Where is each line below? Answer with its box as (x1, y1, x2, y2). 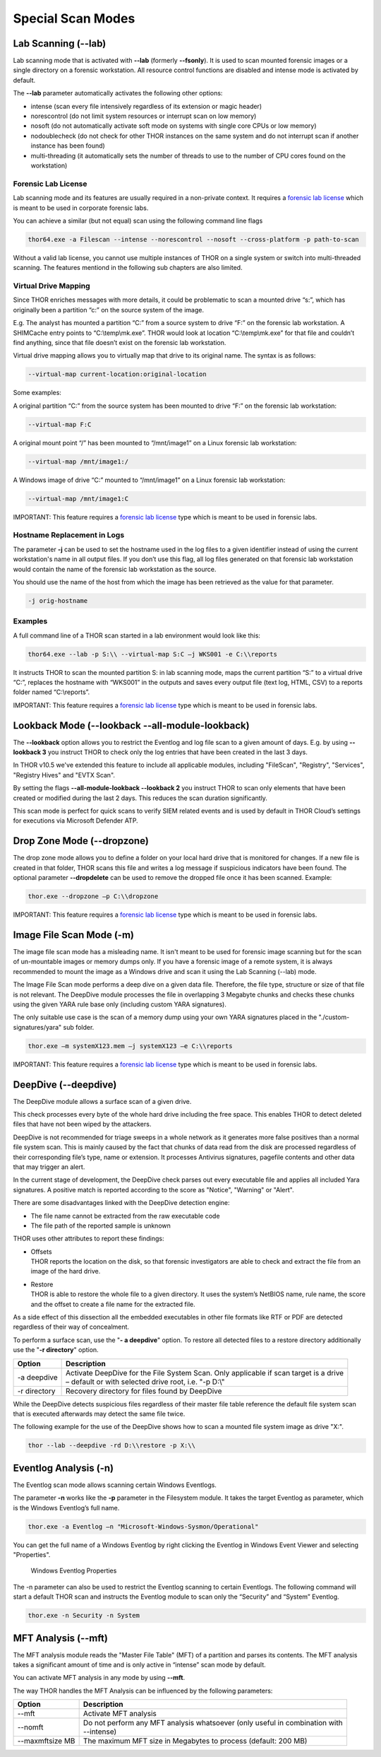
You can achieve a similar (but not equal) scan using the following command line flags (13, 216, 263, 225)
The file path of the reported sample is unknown (30, 1221, 171, 1230)
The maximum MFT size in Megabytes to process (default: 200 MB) (83, 1736, 308, 1746)
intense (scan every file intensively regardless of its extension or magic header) (30, 102, 262, 110)
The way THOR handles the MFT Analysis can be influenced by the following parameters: (13, 1686, 273, 1695)
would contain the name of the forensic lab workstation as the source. (13, 565, 217, 573)
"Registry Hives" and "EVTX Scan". (13, 770, 116, 779)
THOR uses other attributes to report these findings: (13, 1234, 165, 1243)
